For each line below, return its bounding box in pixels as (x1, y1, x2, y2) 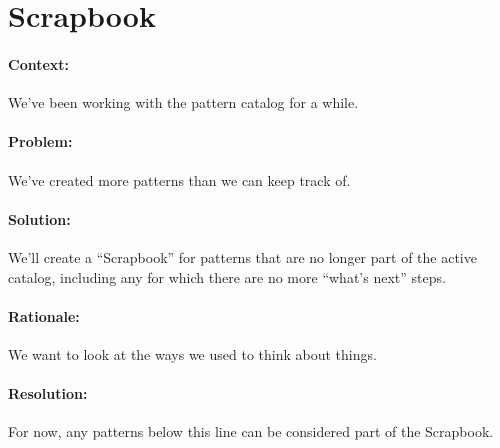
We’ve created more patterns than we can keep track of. (8, 169, 351, 190)
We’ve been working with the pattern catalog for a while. (8, 92, 359, 113)
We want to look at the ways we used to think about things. (8, 343, 377, 364)
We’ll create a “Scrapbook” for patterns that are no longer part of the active (8, 246, 477, 267)
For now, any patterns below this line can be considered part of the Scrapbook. (8, 421, 494, 442)
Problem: (8, 131, 73, 152)
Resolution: (8, 383, 88, 404)
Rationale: (8, 305, 80, 326)
